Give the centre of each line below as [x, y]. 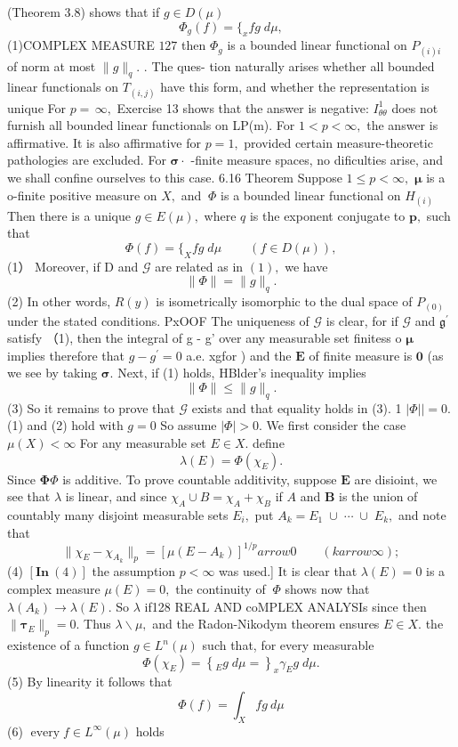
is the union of [378, 496]
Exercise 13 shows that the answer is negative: [243, 107]
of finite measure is [361, 355]
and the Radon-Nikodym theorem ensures [266, 624]
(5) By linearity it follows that [90, 682]
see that [29, 496]
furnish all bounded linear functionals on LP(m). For [151, 125]
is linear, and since [116, 496]
